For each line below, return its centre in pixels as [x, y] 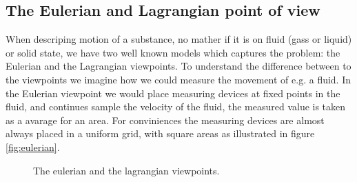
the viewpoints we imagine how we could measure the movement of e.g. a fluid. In [178, 79]
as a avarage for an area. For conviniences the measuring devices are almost [165, 120]
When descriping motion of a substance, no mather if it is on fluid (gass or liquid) [179, 39]
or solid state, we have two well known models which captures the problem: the [173, 52]
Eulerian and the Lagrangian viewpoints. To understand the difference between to [178, 66]
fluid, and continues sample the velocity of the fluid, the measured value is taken [176, 107]
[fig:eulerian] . [33, 146]
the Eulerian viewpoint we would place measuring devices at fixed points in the [173, 93]
